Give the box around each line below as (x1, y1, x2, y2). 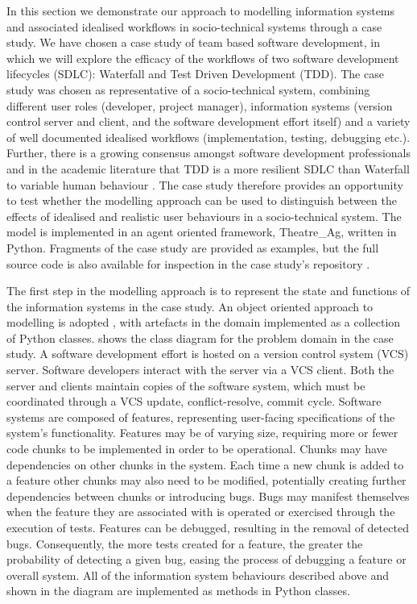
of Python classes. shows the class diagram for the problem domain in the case (6, 329, 394, 346)
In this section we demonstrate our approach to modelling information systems (6, 2, 395, 19)
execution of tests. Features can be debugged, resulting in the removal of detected (6, 519, 409, 535)
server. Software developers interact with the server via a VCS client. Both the (6, 361, 394, 378)
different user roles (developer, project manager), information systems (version (6, 97, 393, 114)
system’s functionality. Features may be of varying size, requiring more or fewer (6, 424, 398, 441)
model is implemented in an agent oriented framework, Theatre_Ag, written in (6, 223, 397, 240)
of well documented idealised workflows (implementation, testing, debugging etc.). (6, 128, 411, 145)
